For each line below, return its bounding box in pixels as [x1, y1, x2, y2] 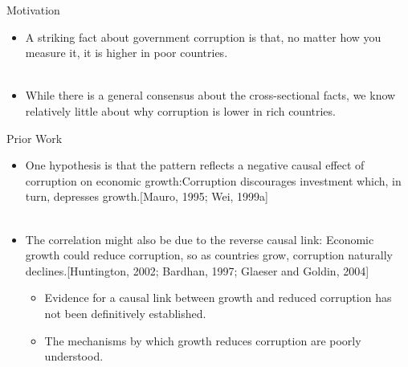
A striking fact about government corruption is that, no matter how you [25, 28, 381, 45]
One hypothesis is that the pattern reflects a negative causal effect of [25, 157, 365, 173]
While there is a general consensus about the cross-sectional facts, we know [25, 87, 396, 104]
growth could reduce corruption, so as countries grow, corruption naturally [25, 247, 393, 263]
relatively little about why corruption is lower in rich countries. [25, 102, 336, 119]
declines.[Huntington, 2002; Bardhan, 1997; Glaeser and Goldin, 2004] [25, 262, 369, 279]
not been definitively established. [44, 304, 206, 321]
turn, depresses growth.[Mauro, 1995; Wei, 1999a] [25, 188, 268, 205]
